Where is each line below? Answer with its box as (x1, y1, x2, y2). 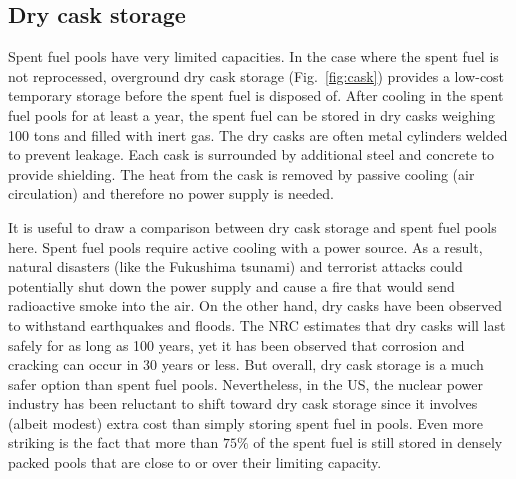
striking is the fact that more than (8, 432, 219, 453)
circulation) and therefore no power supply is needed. (8, 183, 334, 204)
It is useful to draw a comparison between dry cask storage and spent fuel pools (8, 216, 497, 237)
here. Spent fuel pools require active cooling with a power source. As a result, (8, 236, 483, 257)
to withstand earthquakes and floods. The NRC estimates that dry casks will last (8, 314, 506, 335)
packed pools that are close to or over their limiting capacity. (8, 452, 382, 473)
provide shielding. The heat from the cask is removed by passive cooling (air (8, 163, 475, 184)
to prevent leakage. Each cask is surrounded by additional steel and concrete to (8, 144, 494, 165)
